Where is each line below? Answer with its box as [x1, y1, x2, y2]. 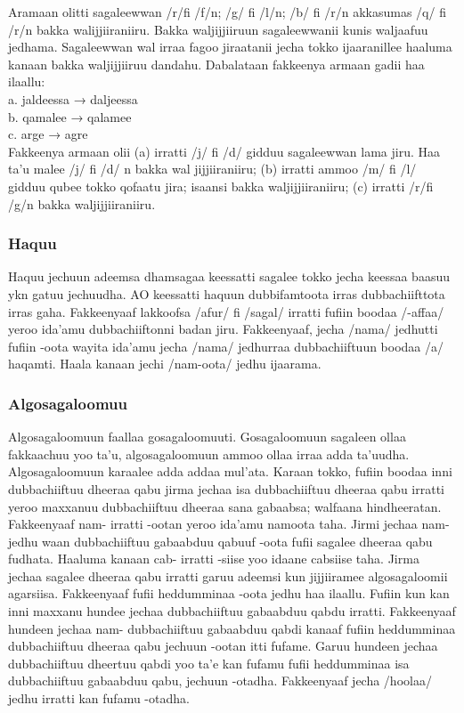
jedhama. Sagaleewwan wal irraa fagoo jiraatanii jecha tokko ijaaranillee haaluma [8, 37, 452, 56]
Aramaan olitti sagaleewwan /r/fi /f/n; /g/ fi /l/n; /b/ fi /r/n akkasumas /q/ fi [8, 3, 446, 20]
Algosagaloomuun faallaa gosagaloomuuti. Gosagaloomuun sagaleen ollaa [8, 427, 406, 446]
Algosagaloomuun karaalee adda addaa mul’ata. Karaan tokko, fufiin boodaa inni [8, 462, 452, 481]
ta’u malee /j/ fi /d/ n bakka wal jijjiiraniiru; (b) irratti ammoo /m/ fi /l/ [8, 159, 417, 178]
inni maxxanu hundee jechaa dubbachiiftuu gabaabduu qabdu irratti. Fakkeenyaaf [8, 602, 456, 620]
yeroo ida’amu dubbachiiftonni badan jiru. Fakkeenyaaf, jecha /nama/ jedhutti [8, 320, 438, 338]
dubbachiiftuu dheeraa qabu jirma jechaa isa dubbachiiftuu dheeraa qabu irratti [8, 479, 444, 498]
